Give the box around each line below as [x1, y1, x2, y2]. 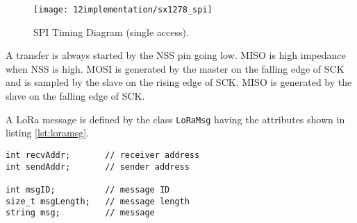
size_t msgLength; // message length [6, 196, 190, 206]
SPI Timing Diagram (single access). [33, 24, 189, 39]
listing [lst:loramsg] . [6, 125, 90, 140]
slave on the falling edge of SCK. [6, 89, 145, 103]
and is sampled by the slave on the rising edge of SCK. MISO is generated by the [6, 75, 352, 89]
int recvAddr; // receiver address [6, 150, 200, 160]
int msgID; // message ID [6, 184, 170, 195]
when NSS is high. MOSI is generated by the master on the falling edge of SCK [6, 61, 344, 75]
